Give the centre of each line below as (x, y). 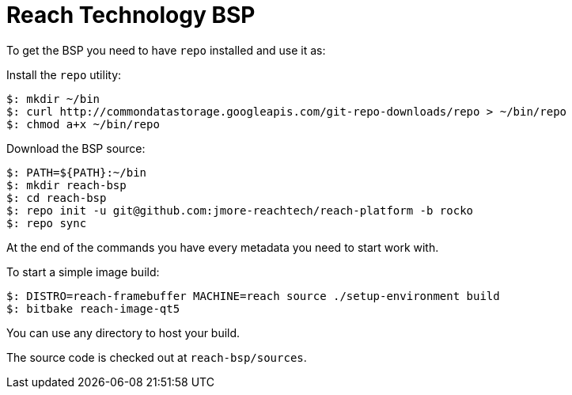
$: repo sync (47, 223)
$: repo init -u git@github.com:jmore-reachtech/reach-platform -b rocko (240, 210)
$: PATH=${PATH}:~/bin (77, 172)
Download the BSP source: (76, 148)
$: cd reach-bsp (57, 197)
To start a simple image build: (83, 272)
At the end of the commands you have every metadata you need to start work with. (223, 247)
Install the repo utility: (64, 74)
